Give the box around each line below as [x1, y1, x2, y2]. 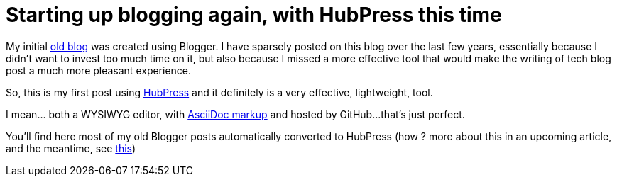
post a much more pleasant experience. [6, 64, 192, 76]
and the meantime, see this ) [6, 142, 136, 154]
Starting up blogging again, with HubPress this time [6, 3, 502, 27]
